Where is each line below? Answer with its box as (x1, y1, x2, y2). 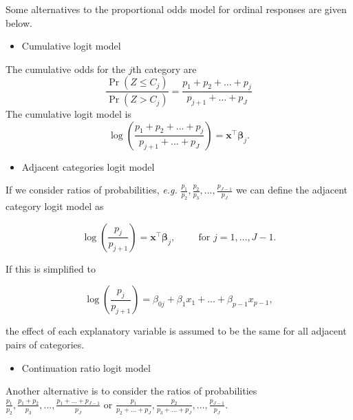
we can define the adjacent (235, 182, 348, 197)
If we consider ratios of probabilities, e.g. (6, 182, 178, 197)
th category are (132, 61, 197, 76)
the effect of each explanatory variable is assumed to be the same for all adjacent (6, 324, 347, 338)
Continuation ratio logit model (21, 360, 151, 375)
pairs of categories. (6, 337, 85, 351)
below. (6, 15, 32, 30)
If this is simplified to (6, 261, 96, 275)
